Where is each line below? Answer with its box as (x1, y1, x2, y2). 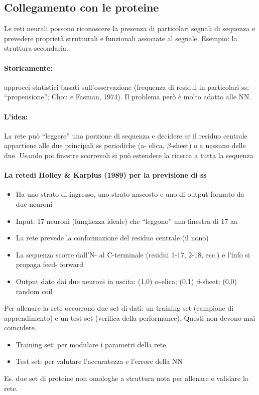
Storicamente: (4, 62, 53, 73)
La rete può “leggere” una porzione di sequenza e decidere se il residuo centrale (4, 130, 247, 141)
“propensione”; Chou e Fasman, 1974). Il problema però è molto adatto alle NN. (4, 91, 251, 102)
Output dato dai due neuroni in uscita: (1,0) (16, 276, 153, 286)
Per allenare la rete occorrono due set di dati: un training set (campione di (4, 303, 234, 313)
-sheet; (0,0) (200, 276, 237, 286)
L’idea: (4, 111, 28, 121)
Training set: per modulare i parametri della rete (16, 339, 166, 349)
